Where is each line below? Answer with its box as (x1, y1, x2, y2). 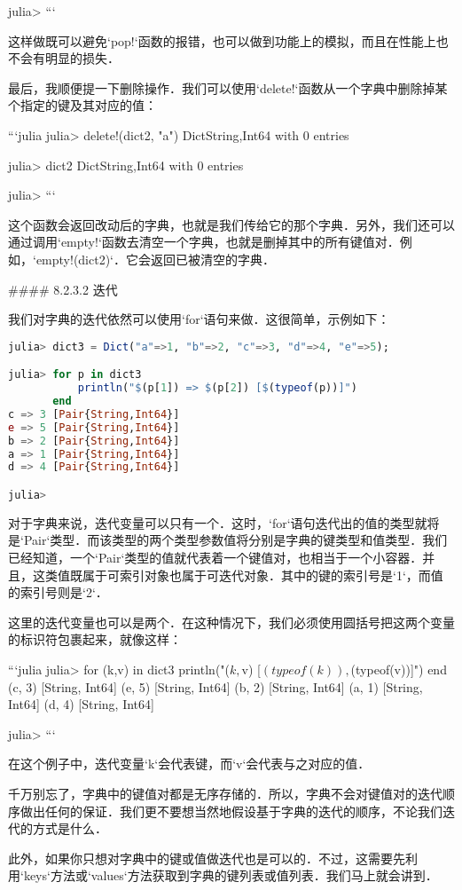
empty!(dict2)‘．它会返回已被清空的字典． (35, 249, 276, 268)
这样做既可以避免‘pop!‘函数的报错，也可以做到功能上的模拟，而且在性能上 (8, 31, 436, 50)
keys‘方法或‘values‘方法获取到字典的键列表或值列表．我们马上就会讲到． (23, 866, 438, 885)
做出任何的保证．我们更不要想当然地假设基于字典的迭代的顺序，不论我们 (20, 801, 442, 820)
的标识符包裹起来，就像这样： (8, 630, 182, 649)
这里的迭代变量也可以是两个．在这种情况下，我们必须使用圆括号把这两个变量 (8, 612, 455, 631)
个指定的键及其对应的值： (8, 96, 157, 114)
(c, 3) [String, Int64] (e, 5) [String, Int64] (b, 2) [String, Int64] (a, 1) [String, (8, 677, 423, 696)
